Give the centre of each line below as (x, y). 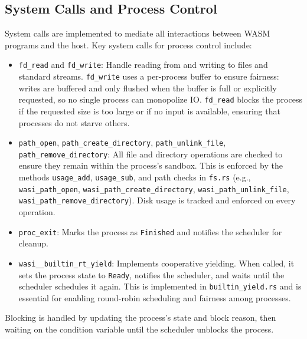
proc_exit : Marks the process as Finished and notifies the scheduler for (150, 231)
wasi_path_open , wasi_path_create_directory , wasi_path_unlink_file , (154, 188)
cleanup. (33, 243)
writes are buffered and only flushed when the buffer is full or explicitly (148, 88)
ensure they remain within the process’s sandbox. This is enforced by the (151, 165)
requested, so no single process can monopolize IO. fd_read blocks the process (160, 99)
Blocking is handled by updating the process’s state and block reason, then (141, 317)
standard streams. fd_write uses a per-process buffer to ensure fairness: (149, 76)
